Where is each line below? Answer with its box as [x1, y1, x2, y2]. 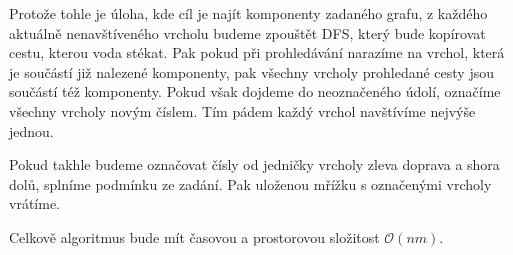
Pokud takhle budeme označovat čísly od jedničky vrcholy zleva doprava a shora [9, 154, 500, 175]
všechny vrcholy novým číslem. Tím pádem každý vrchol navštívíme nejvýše [9, 100, 476, 121]
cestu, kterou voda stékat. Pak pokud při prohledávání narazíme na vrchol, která [9, 42, 505, 63]
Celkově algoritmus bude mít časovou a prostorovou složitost [9, 226, 380, 247]
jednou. [9, 120, 54, 141]
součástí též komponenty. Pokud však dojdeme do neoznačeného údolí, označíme [9, 81, 501, 102]
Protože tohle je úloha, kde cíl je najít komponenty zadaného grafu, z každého [9, 3, 488, 23]
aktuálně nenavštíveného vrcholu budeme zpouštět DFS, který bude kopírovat [9, 22, 486, 43]
